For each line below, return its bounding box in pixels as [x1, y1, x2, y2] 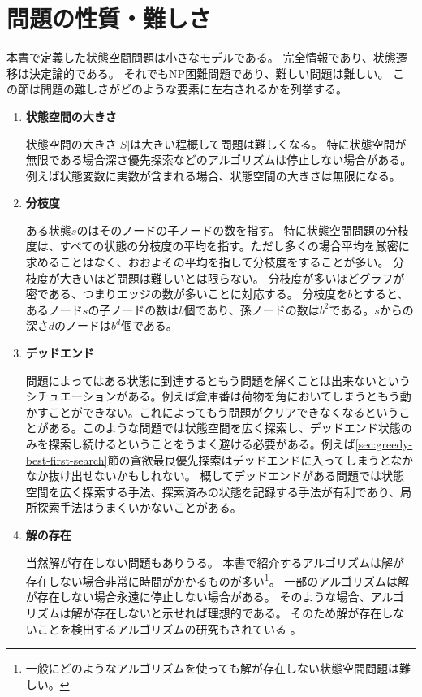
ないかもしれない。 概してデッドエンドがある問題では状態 [93, 467, 405, 484]
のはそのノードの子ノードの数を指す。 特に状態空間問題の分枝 [76, 221, 409, 238]
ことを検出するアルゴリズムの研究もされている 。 [37, 620, 302, 637]
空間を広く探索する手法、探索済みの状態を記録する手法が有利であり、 [25, 483, 401, 500]
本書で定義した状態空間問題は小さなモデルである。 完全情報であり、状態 [6, 49, 396, 66]
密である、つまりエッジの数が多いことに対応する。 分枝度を [25, 285, 348, 302]
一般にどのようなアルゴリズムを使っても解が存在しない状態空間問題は [25, 660, 399, 677]
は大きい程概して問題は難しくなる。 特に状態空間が [130, 135, 407, 152]
